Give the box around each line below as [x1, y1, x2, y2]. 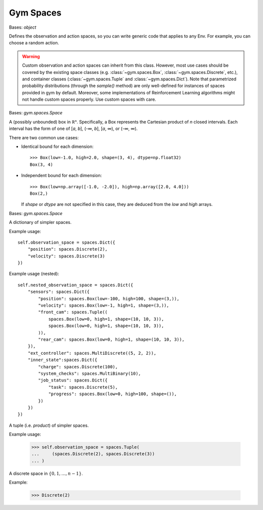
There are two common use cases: [9, 134, 79, 141]
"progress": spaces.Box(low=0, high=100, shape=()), [48, 391, 177, 397]
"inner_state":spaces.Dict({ [27, 357, 97, 363]
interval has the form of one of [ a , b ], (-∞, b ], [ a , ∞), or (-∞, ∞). [9, 126, 138, 131]
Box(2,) [30, 190, 48, 196]
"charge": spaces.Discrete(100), [38, 364, 118, 369]
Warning [22, 54, 40, 59]
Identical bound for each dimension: [21, 144, 94, 149]
